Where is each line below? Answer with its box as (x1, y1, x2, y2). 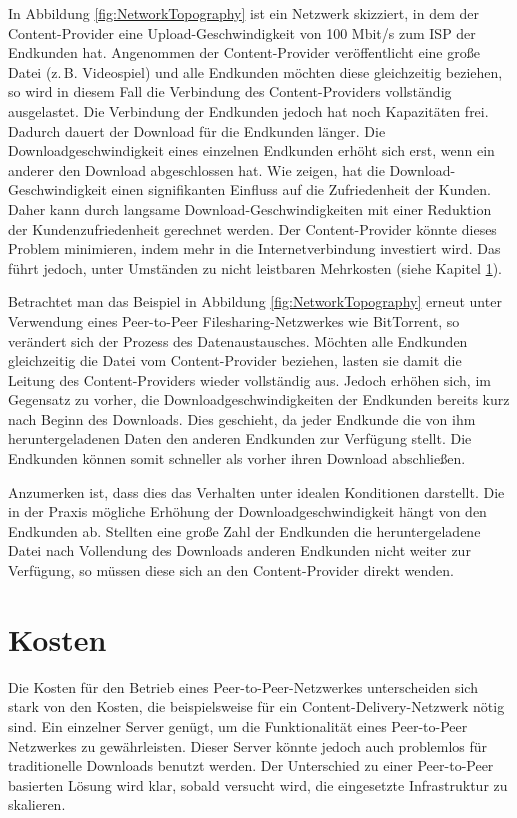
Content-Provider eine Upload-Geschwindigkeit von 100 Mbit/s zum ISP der (8, 22, 476, 43)
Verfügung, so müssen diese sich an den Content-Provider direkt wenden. (8, 560, 455, 581)
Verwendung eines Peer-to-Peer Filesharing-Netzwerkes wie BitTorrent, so (8, 310, 460, 331)
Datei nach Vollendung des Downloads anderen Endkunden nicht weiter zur (8, 540, 471, 561)
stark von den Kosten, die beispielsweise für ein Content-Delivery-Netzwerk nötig (8, 696, 505, 717)
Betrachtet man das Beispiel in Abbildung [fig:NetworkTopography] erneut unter (8, 291, 502, 312)
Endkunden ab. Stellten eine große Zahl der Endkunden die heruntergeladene (8, 520, 481, 541)
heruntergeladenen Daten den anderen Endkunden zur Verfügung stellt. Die (8, 428, 472, 449)
